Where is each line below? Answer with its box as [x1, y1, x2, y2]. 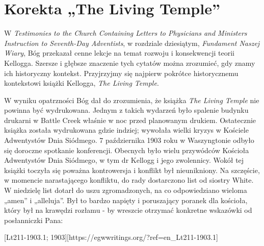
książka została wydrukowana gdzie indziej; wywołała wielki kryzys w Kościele [4, 125, 249, 135]
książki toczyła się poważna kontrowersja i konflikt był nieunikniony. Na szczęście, [4, 164, 260, 175]
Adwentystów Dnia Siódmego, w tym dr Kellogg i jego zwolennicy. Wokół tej [4, 155, 244, 165]
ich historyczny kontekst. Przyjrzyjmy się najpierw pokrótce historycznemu [4, 67, 239, 78]
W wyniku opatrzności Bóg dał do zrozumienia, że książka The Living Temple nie [4, 94, 259, 105]
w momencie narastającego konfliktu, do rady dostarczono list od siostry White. [4, 175, 254, 185]
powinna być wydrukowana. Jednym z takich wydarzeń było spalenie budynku [4, 105, 249, 115]
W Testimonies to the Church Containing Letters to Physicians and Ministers [4, 28, 247, 38]
